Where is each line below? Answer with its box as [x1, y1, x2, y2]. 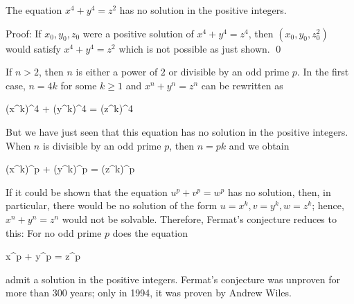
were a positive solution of [82, 26, 194, 40]
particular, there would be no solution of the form [6, 198, 218, 213]
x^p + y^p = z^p [6, 249, 81, 263]
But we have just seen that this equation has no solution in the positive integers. [6, 124, 348, 138]
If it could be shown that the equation [6, 184, 168, 199]
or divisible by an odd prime [168, 64, 290, 79]
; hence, [312, 198, 344, 213]
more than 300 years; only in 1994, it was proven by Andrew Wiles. [6, 285, 292, 300]
